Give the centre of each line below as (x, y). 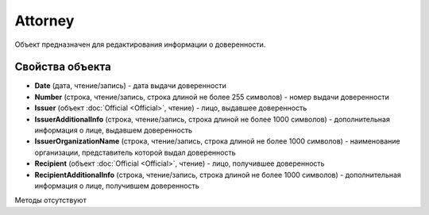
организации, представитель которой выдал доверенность (135, 152)
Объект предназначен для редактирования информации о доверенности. (140, 44)
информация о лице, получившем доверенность (117, 186)
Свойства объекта (63, 67)
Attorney (44, 21)
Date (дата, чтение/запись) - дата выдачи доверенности (130, 86)
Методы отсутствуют (50, 200)
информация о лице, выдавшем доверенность (114, 130)
